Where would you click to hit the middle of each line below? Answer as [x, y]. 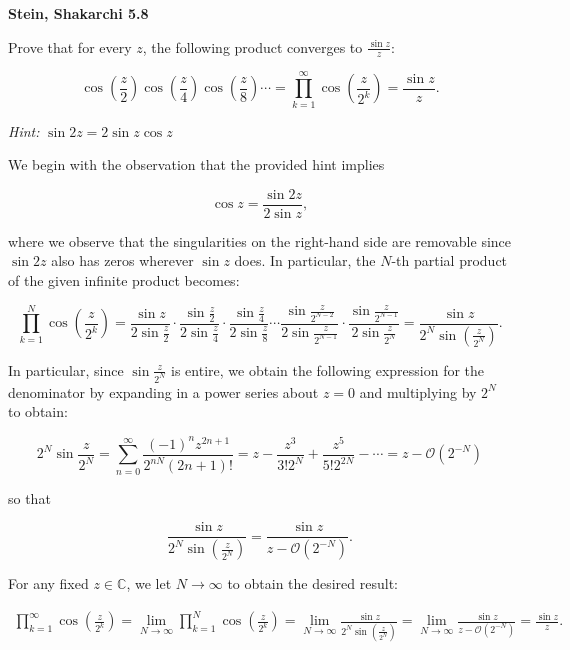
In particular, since [66, 369]
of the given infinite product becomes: [124, 279]
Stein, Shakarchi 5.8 [78, 13]
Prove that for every [70, 46]
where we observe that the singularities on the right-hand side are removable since [260, 240]
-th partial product [449, 260]
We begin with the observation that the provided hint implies [196, 164]
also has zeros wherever [122, 260]
